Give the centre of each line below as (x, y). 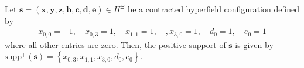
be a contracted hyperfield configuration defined (214, 9)
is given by (254, 44)
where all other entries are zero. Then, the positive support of (115, 44)
